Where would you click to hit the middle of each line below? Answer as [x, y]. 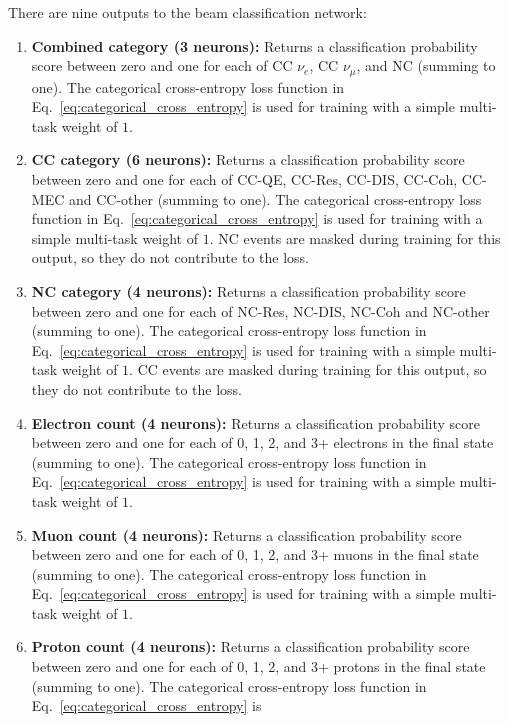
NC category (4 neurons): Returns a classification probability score [248, 290]
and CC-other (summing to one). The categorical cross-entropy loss [275, 198]
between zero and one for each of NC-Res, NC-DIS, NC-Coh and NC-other [260, 310]
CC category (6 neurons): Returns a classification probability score [248, 159]
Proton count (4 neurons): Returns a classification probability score [250, 646]
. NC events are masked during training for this [355, 237]
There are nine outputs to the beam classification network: [187, 12]
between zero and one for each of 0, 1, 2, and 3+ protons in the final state [258, 666]
